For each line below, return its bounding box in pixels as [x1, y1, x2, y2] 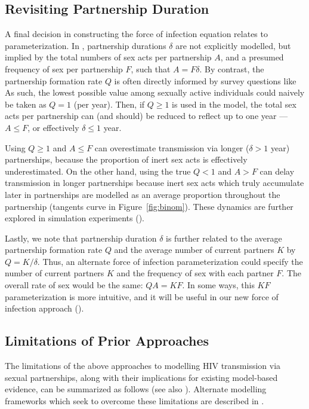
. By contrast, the [199, 62, 264, 75]
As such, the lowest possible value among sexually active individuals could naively [5, 86, 305, 99]
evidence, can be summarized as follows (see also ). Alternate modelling [5, 383, 267, 395]
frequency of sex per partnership [5, 62, 123, 75]
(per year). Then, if [73, 97, 145, 110]
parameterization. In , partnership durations [5, 39, 166, 51]
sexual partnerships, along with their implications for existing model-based [5, 371, 278, 383]
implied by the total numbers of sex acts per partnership [5, 51, 212, 63]
